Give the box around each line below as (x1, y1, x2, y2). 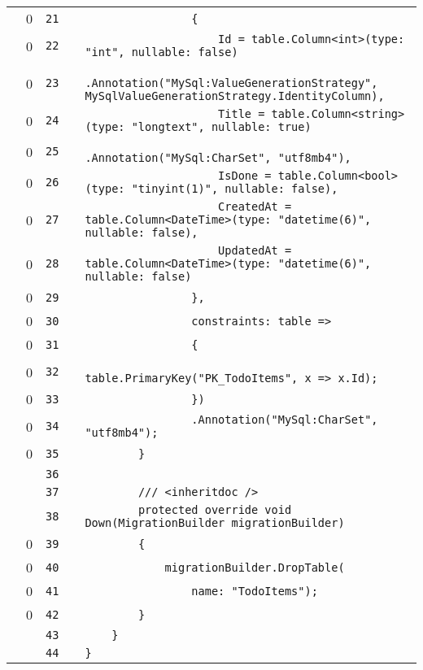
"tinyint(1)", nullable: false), (131, 182, 338, 195)
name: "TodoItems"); (191, 584, 318, 598)
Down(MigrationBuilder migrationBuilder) (85, 516, 345, 529)
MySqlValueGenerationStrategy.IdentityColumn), (85, 89, 385, 102)
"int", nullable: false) (85, 46, 238, 59)
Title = (218, 107, 265, 120)
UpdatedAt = (218, 244, 292, 257)
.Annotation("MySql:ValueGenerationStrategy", (85, 76, 378, 89)
